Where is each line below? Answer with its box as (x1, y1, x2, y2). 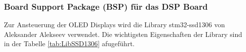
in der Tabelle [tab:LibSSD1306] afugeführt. (4, 38, 135, 49)
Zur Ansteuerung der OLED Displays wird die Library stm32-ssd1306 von (4, 19, 225, 30)
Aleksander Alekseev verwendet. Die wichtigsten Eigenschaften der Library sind (4, 29, 243, 39)
